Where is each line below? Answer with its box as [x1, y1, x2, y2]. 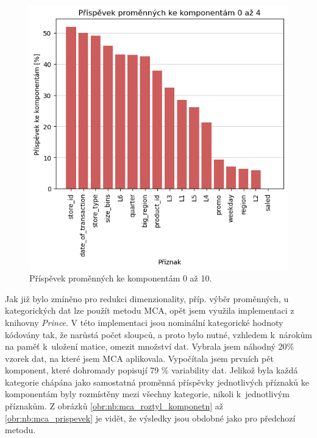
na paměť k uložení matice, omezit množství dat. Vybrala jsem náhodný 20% [5, 340, 294, 353]
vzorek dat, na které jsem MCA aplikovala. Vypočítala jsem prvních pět [5, 351, 274, 364]
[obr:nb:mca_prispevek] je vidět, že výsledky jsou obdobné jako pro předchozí [5, 411, 296, 424]
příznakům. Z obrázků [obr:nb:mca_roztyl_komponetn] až [5, 400, 224, 412]
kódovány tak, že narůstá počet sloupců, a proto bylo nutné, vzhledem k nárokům [5, 328, 312, 341]
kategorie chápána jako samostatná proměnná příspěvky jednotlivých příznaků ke [5, 375, 309, 388]
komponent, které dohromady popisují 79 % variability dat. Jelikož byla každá [5, 364, 298, 376]
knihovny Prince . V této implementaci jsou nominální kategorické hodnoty [5, 316, 283, 328]
